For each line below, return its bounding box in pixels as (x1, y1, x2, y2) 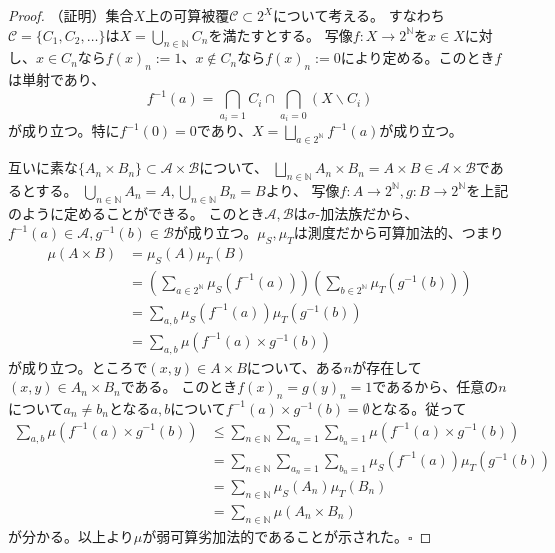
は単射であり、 (8, 69, 106, 90)
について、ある (246, 356, 344, 377)
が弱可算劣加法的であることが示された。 (142, 525, 409, 546)
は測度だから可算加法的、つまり (293, 222, 504, 243)
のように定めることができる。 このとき (8, 202, 265, 223)
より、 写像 (265, 179, 340, 200)
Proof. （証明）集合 (8, 5, 134, 25)
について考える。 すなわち (272, 5, 445, 25)
